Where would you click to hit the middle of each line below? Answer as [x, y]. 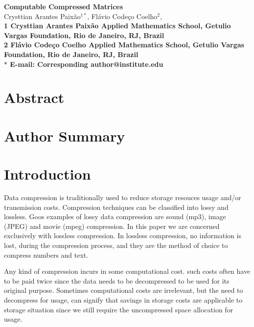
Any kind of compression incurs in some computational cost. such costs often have [127, 271]
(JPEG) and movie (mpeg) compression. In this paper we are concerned [112, 226]
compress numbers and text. [46, 255]
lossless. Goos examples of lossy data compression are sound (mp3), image [115, 216]
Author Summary [65, 135]
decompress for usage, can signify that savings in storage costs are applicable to [123, 299]
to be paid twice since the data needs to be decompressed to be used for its [117, 280]
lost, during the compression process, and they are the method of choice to [116, 245]
